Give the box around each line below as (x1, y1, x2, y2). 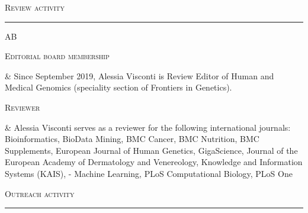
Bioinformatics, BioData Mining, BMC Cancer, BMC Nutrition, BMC (5, 133, 259, 145)
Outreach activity (5, 187, 75, 199)
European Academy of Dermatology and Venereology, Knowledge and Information (5, 156, 303, 168)
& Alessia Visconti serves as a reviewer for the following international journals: (5, 121, 291, 133)
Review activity (5, 1, 65, 13)
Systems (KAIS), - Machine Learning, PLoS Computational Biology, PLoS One (5, 167, 293, 179)
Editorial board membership (5, 50, 110, 62)
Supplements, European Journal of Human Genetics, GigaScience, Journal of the (5, 144, 298, 156)
